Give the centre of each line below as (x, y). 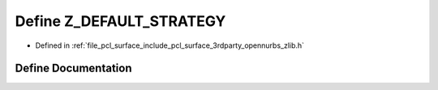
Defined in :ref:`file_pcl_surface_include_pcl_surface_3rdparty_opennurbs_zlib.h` (170, 45)
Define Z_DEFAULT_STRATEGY (120, 21)
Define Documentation (73, 69)
